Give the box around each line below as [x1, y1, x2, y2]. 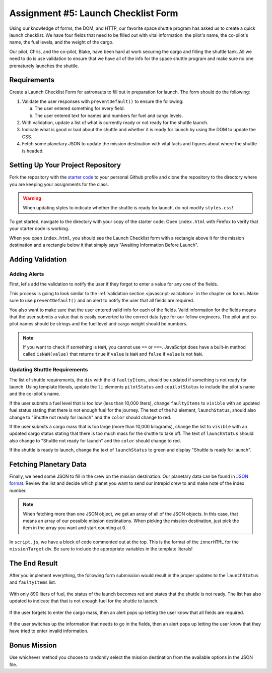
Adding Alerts [9, 270, 44, 277]
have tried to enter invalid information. [9, 628, 89, 634]
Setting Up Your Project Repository [9, 161, 121, 170]
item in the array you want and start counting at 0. [23, 525, 127, 531]
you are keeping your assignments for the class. [9, 181, 109, 187]
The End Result [9, 559, 58, 568]
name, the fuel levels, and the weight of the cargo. [9, 39, 114, 45]
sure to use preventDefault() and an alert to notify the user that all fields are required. [9, 298, 194, 304]
